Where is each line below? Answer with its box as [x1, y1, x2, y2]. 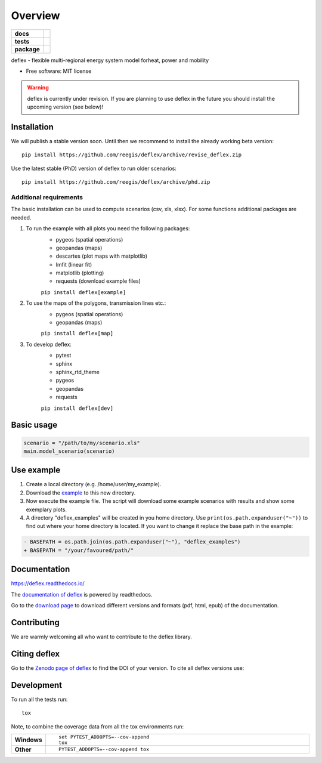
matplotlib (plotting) [55, 269, 104, 277]
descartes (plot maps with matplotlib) [55, 252, 148, 260]
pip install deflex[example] [41, 289, 126, 295]
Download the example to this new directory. [26, 489, 136, 496]
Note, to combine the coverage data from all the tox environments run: [11, 722, 184, 730]
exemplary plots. [26, 506, 67, 513]
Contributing [11, 617, 60, 628]
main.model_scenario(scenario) [23, 447, 116, 455]
